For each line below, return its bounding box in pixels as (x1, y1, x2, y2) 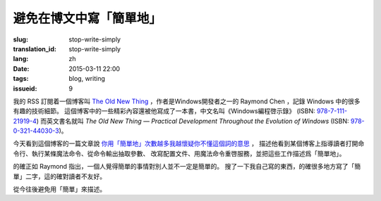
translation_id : (13, 44, 56, 53)
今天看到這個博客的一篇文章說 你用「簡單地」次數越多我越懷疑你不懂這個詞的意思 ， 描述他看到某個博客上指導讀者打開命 (13, 139, 365, 148)
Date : (13, 64, 30, 73)
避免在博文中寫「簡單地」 (13, 11, 162, 26)
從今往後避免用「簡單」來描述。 (13, 185, 106, 193)
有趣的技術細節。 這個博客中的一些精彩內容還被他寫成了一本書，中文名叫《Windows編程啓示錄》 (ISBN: (13, 107, 315, 115)
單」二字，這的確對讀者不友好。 (13, 172, 106, 181)
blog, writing (68, 74, 105, 83)
